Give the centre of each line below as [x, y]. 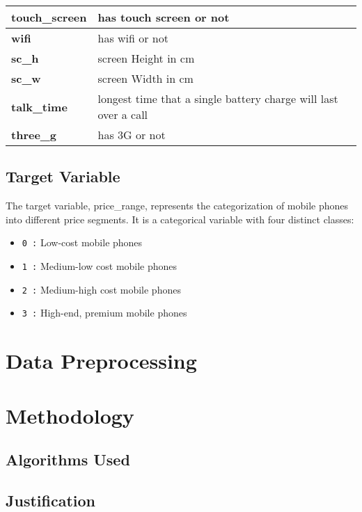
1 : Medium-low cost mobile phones [100, 266]
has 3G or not [132, 135]
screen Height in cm [146, 58]
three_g [34, 135]
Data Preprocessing [101, 361]
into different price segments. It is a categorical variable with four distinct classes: [180, 219]
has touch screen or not [164, 17]
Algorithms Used [68, 459]
